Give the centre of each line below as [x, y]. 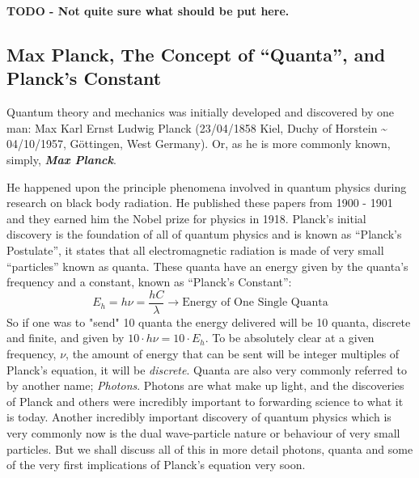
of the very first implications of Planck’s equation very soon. [156, 465]
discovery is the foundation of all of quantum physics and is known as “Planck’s [204, 234]
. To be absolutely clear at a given [290, 338]
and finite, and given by [66, 338]
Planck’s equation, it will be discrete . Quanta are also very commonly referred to [207, 369]
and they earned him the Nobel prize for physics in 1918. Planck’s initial [186, 218]
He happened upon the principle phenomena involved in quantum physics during [207, 186]
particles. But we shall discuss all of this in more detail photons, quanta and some [210, 448]
